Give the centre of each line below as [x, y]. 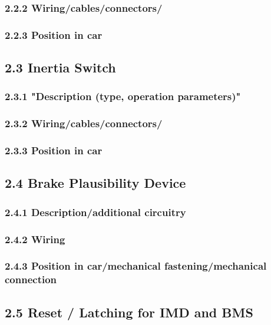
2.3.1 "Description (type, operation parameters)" [123, 96]
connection [31, 279]
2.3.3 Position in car [54, 150]
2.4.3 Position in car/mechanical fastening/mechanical [136, 266]
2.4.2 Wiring [35, 239]
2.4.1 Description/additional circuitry [95, 212]
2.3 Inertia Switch [60, 67]
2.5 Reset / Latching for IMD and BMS [129, 312]
